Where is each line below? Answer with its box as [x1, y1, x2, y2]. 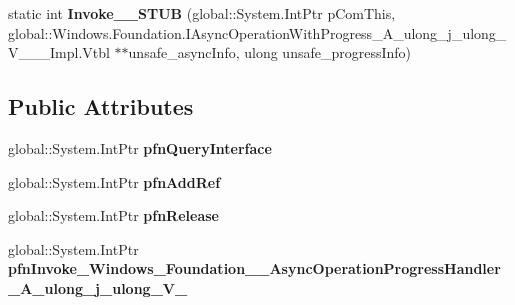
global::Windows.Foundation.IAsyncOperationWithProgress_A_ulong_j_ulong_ [8, 22, 507, 43]
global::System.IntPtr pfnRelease [8, 205, 219, 226]
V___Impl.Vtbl [8, 42, 110, 63]
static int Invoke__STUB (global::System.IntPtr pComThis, [8, 3, 396, 23]
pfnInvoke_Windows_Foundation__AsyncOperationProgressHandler [8, 258, 501, 279]
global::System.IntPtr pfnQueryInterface [8, 137, 272, 158]
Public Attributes [8, 91, 194, 122]
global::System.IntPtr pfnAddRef [8, 171, 221, 192]
